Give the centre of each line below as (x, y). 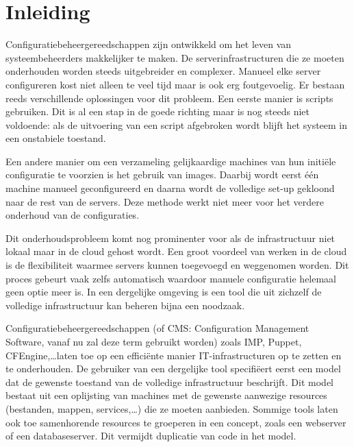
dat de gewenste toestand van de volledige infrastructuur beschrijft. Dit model (170, 382)
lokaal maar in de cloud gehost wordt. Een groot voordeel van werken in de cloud (176, 251)
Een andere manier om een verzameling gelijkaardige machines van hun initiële (171, 161)
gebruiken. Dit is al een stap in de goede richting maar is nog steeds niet (157, 111)
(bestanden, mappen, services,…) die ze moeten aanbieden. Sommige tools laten (172, 408)
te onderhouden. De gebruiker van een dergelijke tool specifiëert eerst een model (173, 369)
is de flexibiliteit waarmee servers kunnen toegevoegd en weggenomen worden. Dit (177, 265)
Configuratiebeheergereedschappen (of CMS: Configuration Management (157, 328)
